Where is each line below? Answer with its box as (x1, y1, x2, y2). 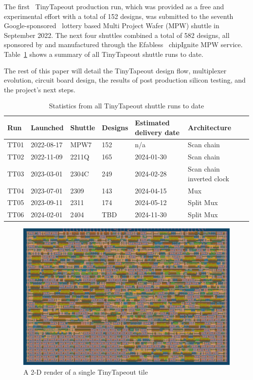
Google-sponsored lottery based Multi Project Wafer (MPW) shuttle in (4, 20, 219, 31)
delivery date (135, 127, 180, 137)
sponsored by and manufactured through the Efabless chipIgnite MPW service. (4, 39, 243, 50)
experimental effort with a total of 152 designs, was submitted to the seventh (4, 11, 234, 21)
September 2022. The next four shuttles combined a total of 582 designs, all (4, 30, 230, 40)
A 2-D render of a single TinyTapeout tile (23, 366, 148, 377)
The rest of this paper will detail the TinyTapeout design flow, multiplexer (4, 65, 227, 75)
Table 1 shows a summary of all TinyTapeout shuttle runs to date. (4, 49, 203, 59)
